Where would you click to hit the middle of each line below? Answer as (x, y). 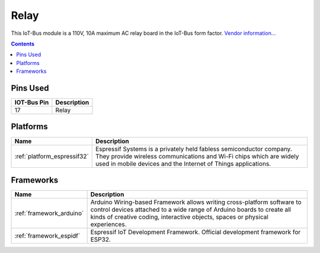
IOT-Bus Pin (32, 102)
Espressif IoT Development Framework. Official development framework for (196, 232)
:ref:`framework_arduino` (49, 213)
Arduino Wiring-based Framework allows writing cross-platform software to (196, 202)
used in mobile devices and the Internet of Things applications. (183, 164)
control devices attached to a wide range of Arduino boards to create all (191, 210)
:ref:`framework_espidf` (47, 236)
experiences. (108, 225)
